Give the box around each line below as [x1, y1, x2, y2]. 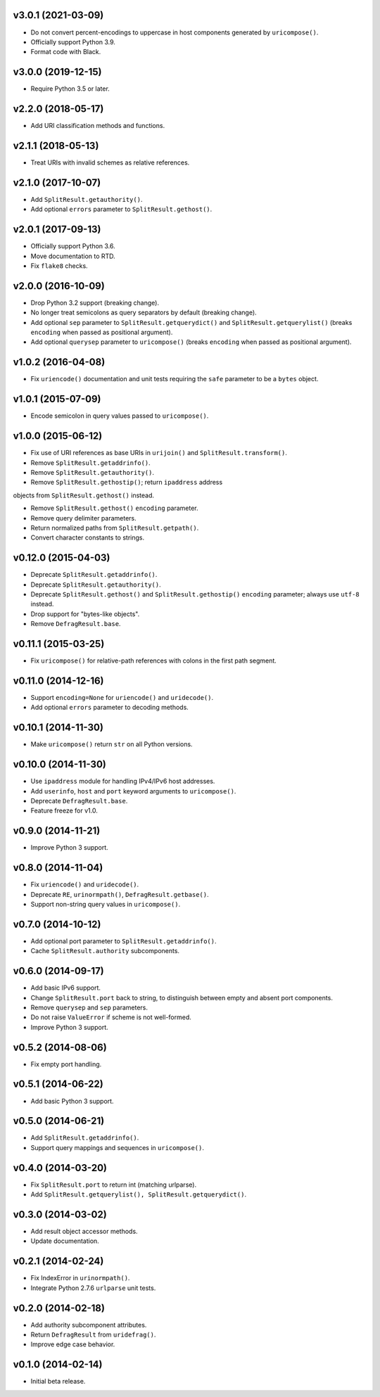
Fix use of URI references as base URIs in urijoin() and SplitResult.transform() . [30, 449, 288, 457]
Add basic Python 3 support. [30, 1097, 114, 1105]
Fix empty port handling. [30, 1059, 102, 1069]
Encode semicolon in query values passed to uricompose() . [30, 412, 209, 420]
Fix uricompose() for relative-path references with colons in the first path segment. [30, 656, 277, 665]
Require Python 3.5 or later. [30, 84, 110, 93]
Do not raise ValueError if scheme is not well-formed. [30, 1013, 191, 1021]
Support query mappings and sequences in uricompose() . [30, 1143, 204, 1152]
